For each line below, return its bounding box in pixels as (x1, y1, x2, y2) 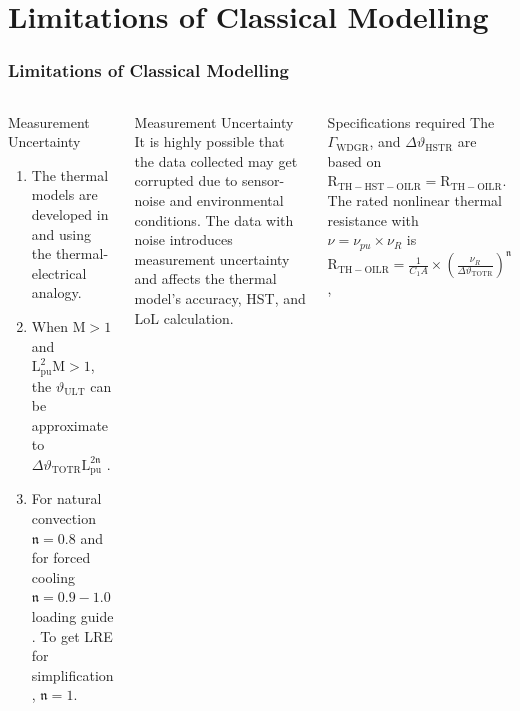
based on (327, 150, 382, 171)
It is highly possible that (134, 131, 285, 152)
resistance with (327, 209, 419, 230)
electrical (31, 262, 87, 283)
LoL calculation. (134, 307, 234, 328)
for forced (31, 547, 91, 568)
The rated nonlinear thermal (327, 189, 502, 210)
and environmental (169, 189, 284, 210)
